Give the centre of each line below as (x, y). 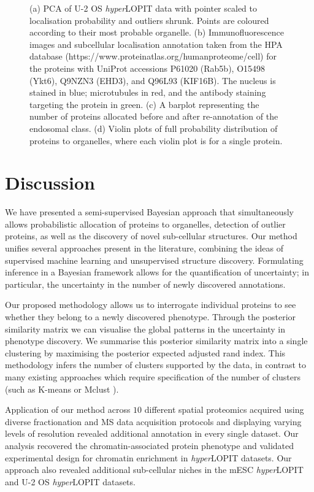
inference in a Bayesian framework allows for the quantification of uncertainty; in (157, 272)
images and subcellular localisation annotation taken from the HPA (156, 44)
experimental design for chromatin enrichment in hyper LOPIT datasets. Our (148, 457)
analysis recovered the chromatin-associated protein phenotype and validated (150, 445)
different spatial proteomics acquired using (224, 409)
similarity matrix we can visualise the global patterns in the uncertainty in (145, 329)
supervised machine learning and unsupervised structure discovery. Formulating (154, 260)
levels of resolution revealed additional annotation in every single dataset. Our (152, 433)
